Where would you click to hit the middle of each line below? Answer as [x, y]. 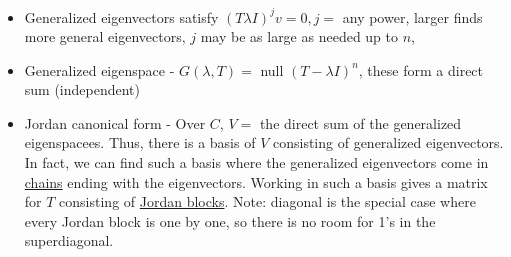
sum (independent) [82, 89]
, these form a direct [421, 69]
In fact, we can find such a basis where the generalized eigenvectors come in [256, 162]
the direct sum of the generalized [360, 122]
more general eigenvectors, [105, 36]
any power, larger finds [412, 16]
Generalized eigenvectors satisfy [121, 16]
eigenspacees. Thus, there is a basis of [140, 142]
